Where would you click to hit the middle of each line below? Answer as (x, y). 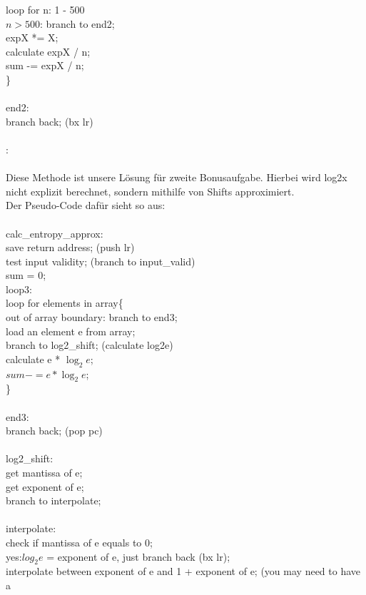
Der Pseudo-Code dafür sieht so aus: (86, 205)
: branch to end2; (77, 23)
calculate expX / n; (48, 51)
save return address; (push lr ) (70, 247)
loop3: (19, 289)
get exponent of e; (45, 486)
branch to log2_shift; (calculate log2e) (90, 345)
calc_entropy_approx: (55, 233)
